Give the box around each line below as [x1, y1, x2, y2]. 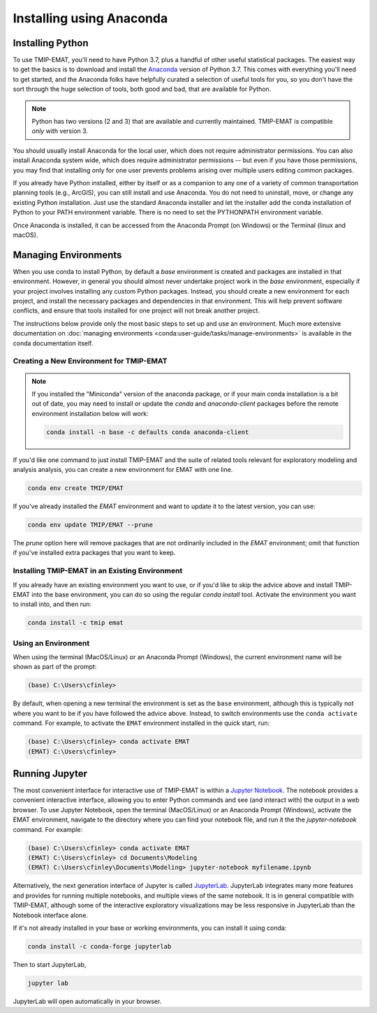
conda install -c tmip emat [27, 619, 124, 627]
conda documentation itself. [13, 339, 94, 347]
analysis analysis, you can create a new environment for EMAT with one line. [13, 466, 233, 474]
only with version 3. [31, 127, 89, 136]
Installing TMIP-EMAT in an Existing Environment [13, 566, 183, 576]
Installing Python [13, 37, 89, 49]
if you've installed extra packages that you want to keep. [13, 549, 176, 557]
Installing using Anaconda [13, 10, 168, 26]
